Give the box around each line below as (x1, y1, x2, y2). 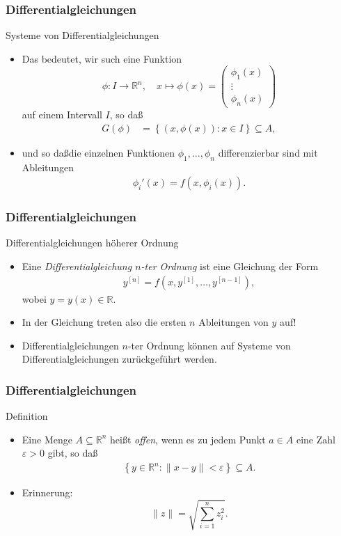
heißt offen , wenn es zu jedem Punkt (110, 432, 266, 446)
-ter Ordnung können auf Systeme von (127, 338, 291, 352)
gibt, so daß (47, 446, 98, 460)
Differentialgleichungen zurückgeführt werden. (22, 352, 217, 366)
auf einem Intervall (22, 107, 102, 122)
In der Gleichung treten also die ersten (22, 315, 187, 329)
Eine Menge (22, 432, 72, 446)
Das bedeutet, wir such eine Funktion (22, 51, 182, 65)
